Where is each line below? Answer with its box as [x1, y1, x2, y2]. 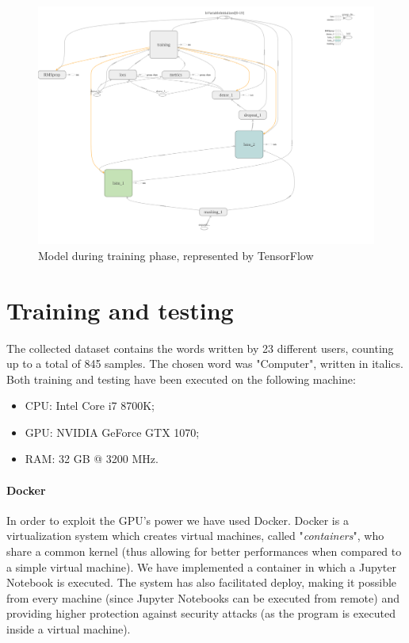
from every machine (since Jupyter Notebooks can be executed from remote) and [6, 589, 399, 606]
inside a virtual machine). [6, 621, 131, 637]
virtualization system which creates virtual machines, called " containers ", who [6, 527, 384, 544]
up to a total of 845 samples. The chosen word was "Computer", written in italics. [6, 355, 403, 372]
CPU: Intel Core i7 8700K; [25, 397, 155, 414]
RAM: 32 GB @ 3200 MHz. [25, 450, 159, 467]
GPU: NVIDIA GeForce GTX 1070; [25, 423, 200, 440]
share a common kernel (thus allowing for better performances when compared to [6, 543, 402, 560]
